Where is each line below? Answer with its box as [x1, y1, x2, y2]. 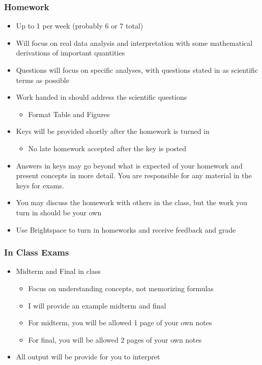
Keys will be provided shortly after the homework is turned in [16, 126, 210, 136]
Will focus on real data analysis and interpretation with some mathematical [16, 37, 253, 48]
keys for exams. [16, 180, 64, 190]
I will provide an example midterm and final [28, 300, 166, 311]
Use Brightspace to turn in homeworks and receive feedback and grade [16, 224, 236, 235]
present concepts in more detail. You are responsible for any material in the [16, 170, 252, 181]
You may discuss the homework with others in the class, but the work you [16, 197, 247, 208]
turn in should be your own [16, 207, 102, 217]
